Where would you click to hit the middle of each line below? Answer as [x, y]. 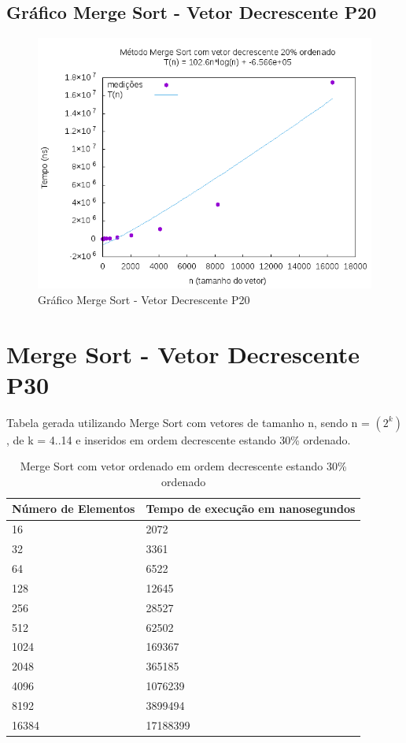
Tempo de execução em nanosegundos [251, 509]
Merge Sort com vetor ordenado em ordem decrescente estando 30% [183, 466]
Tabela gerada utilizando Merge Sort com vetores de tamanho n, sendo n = [188, 422]
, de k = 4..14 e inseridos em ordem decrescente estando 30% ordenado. [179, 439]
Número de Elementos [74, 509]
